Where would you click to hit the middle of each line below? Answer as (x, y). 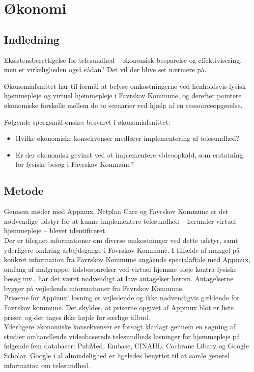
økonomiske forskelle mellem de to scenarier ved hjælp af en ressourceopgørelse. (123, 105)
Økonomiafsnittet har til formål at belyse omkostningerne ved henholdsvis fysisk (125, 86)
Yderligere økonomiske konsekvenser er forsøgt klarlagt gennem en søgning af (120, 327)
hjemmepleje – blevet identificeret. (56, 230)
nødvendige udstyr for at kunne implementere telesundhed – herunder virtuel (120, 221)
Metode (24, 191)
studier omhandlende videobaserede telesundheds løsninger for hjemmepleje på (122, 336)
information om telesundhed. (47, 365)
